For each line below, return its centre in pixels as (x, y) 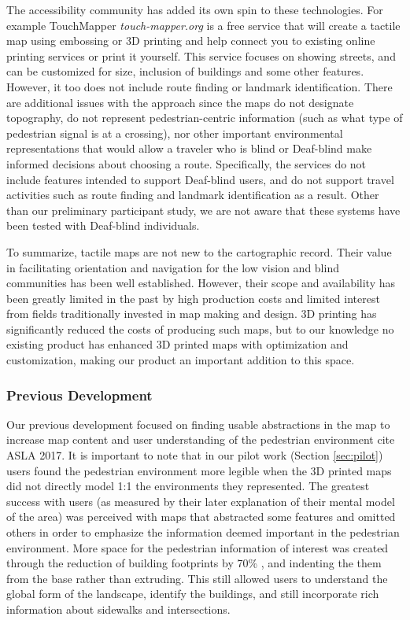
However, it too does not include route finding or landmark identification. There (199, 86)
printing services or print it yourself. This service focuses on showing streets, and (201, 55)
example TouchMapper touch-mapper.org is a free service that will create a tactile (203, 25)
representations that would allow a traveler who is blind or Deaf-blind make (189, 148)
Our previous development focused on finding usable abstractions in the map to (198, 424)
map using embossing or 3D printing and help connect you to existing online (191, 41)
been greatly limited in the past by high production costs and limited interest (193, 298)
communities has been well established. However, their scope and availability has (201, 283)
